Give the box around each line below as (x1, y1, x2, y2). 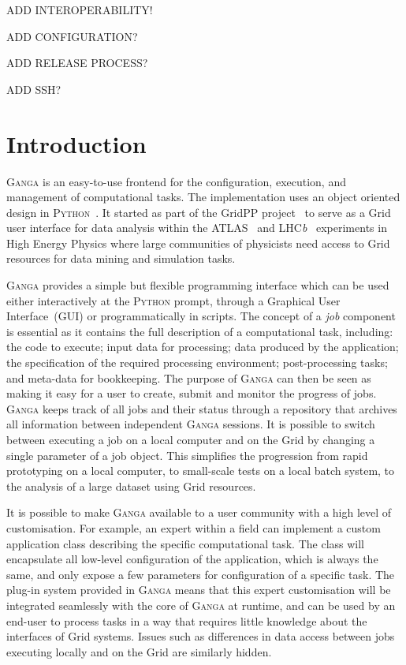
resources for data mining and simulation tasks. (6, 250, 236, 267)
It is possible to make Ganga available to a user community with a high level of (6, 504, 392, 521)
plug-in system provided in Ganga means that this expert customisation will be (6, 581, 391, 598)
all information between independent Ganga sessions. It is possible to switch (6, 416, 375, 432)
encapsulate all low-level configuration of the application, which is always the (6, 551, 378, 567)
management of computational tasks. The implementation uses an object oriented (6, 189, 400, 205)
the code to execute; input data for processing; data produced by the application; (6, 338, 399, 355)
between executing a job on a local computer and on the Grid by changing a (6, 432, 375, 447)
